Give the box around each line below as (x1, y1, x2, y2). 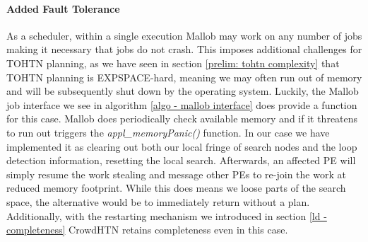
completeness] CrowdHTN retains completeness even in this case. (6, 222, 288, 237)
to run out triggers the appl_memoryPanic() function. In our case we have (6, 125, 330, 139)
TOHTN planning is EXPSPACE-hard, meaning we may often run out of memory (6, 69, 362, 84)
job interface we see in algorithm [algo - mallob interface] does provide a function (6, 97, 357, 112)
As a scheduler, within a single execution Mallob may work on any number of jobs (6, 28, 362, 42)
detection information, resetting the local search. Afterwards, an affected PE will (6, 153, 356, 168)
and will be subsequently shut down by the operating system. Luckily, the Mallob (6, 83, 359, 98)
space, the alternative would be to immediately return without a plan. (6, 194, 310, 209)
